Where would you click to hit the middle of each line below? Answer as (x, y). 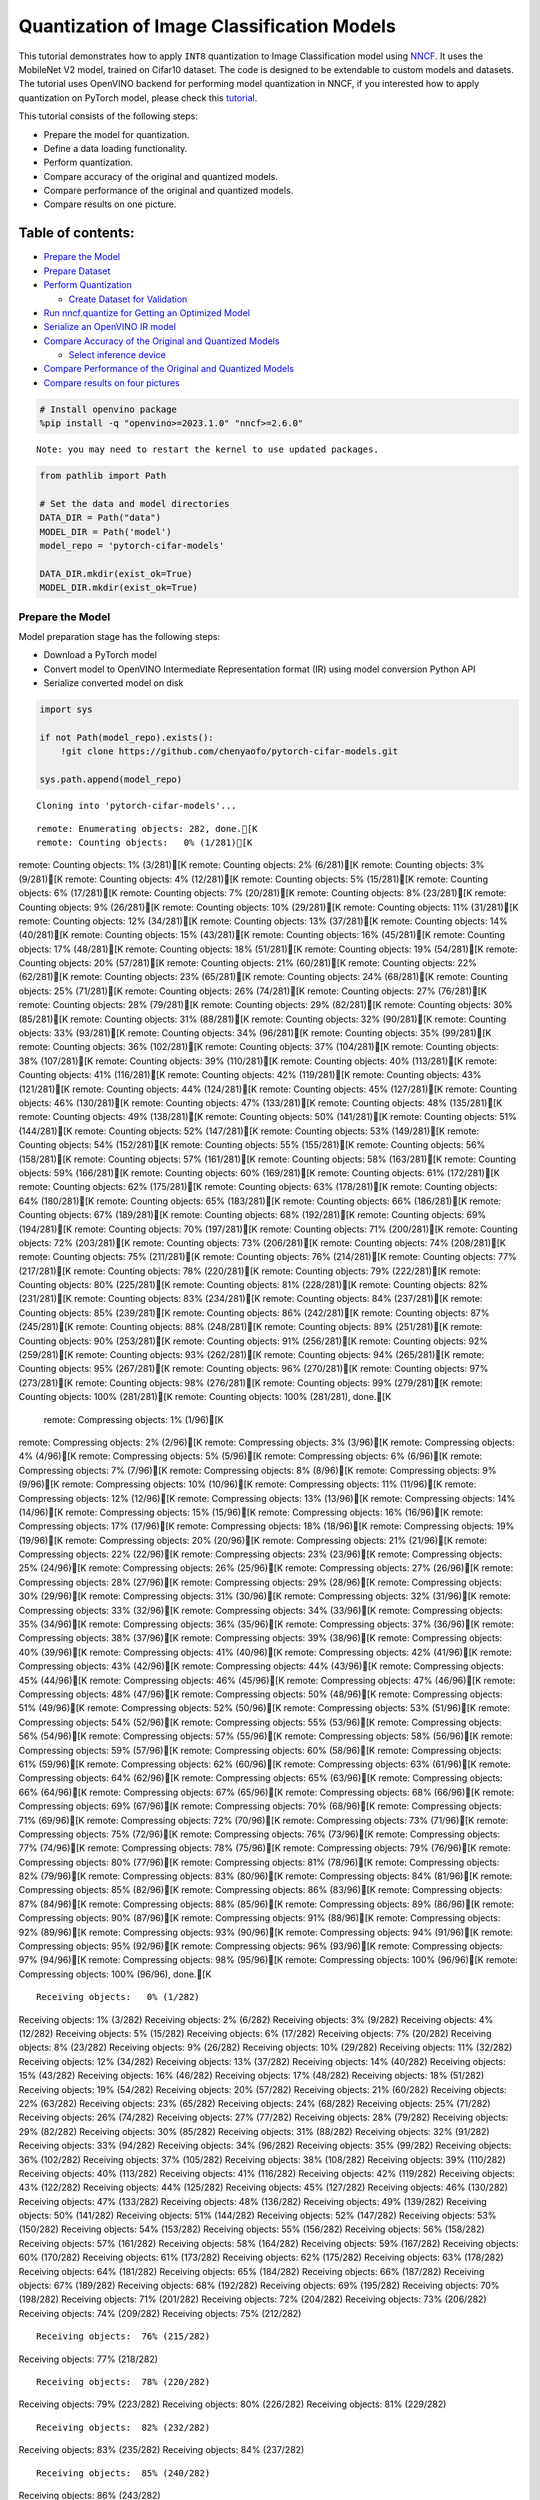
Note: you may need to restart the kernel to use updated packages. (207, 449)
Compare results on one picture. (110, 204)
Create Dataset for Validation (128, 299)
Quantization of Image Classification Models (207, 26)
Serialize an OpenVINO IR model (110, 327)
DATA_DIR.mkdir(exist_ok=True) (116, 573)
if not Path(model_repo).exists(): (126, 738)
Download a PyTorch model (100, 655)
